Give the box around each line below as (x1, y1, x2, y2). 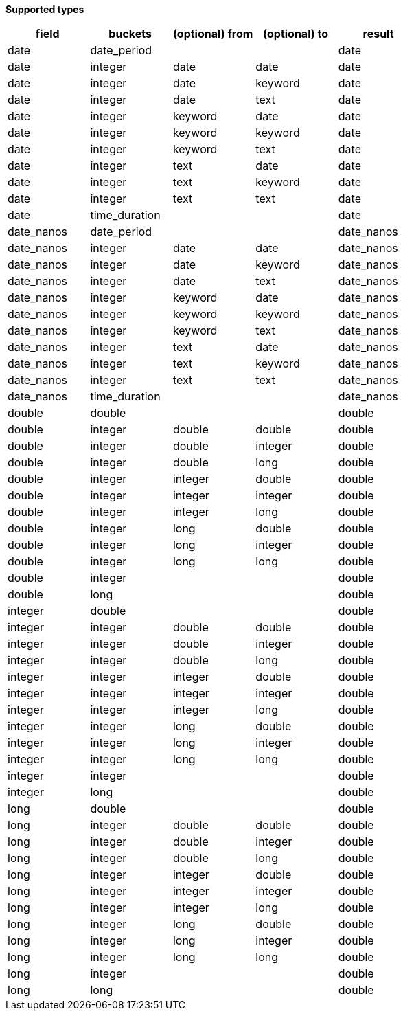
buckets (108, 27, 152, 41)
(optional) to (263, 27, 329, 41)
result (362, 27, 394, 41)
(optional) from (172, 27, 253, 41)
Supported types (5, 3, 84, 15)
